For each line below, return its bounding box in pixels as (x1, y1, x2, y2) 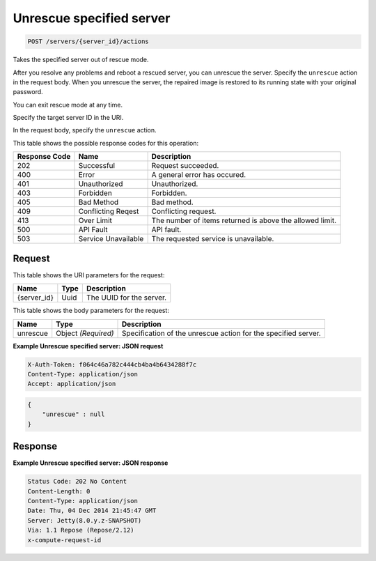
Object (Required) (56, 328, 114, 338)
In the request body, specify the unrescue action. (13, 126, 157, 135)
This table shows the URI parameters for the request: (13, 270, 165, 279)
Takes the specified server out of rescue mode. (13, 56, 149, 64)
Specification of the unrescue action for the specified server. (122, 328, 322, 338)
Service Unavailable (78, 234, 144, 244)
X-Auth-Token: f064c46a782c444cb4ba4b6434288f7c (27, 360, 197, 369)
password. (13, 88, 43, 96)
